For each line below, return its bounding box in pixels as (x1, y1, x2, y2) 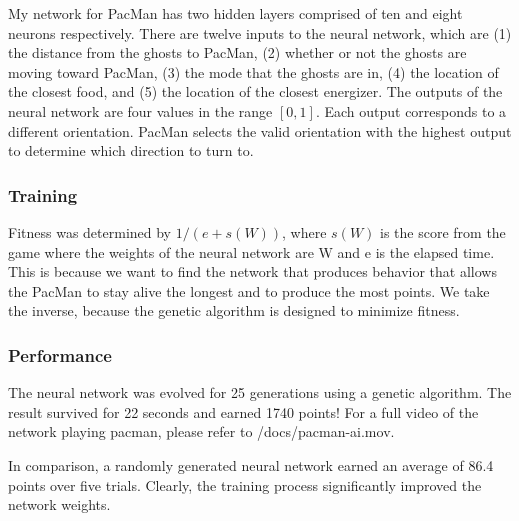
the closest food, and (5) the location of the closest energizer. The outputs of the (8, 81, 503, 102)
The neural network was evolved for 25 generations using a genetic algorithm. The (8, 382, 512, 403)
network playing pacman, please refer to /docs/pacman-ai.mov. (8, 421, 395, 442)
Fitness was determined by (8, 221, 172, 242)
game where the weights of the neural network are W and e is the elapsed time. (8, 241, 495, 262)
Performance (8, 342, 112, 367)
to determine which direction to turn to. (8, 140, 254, 161)
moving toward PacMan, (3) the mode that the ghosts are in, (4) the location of (8, 61, 499, 82)
